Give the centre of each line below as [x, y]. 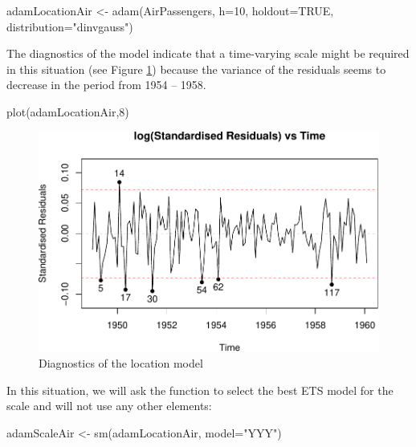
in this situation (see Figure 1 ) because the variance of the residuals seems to [196, 69]
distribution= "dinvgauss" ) [70, 26]
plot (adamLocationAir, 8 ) [68, 111]
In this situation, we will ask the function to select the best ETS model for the [200, 390]
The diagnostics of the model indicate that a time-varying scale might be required [208, 53]
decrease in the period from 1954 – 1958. [106, 85]
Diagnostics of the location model [121, 363]
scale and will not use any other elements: [109, 406]
